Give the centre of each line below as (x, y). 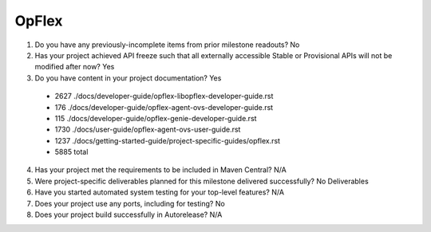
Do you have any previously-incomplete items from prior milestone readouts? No (167, 45)
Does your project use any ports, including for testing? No (130, 203)
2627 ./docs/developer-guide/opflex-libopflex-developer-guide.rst (164, 96)
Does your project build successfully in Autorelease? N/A (129, 214)
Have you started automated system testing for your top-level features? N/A (160, 192)
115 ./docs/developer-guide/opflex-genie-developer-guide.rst (156, 118)
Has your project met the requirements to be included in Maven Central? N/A (160, 170)
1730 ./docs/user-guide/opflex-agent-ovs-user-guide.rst (148, 130)
